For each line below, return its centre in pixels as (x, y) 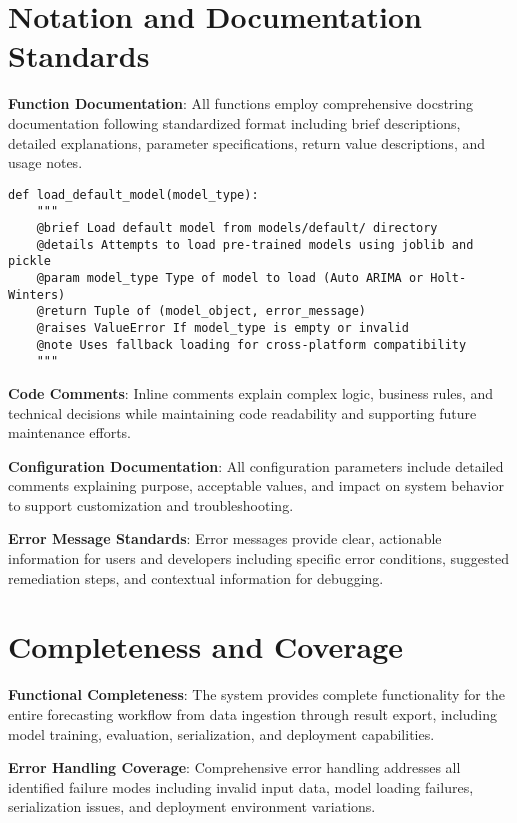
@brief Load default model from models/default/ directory (237, 228)
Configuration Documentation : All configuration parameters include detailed (256, 465)
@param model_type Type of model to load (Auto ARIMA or (230, 277)
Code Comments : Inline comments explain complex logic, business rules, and (251, 392)
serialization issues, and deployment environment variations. (192, 806)
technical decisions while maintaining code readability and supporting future (242, 412)
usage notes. (45, 162)
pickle (29, 261)
